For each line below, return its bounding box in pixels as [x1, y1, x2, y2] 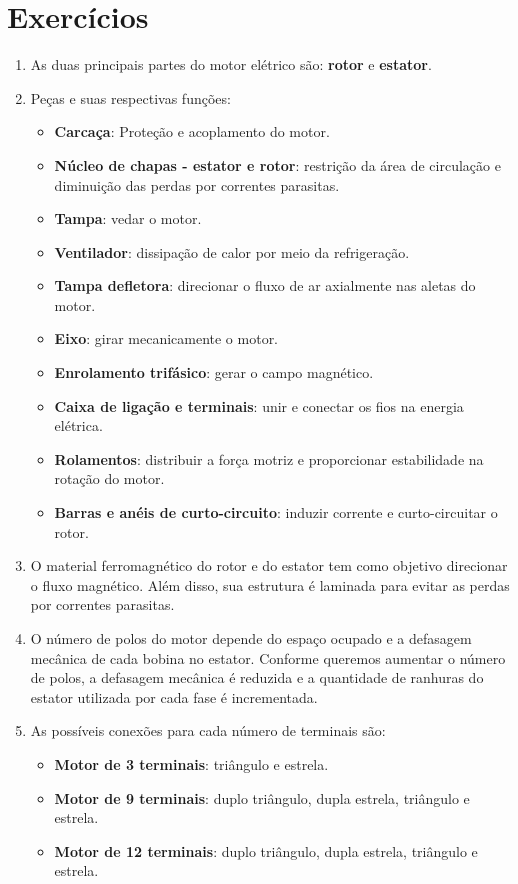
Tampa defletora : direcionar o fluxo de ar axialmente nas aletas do [54, 275, 476, 296]
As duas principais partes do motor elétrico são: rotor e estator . [30, 54, 432, 75]
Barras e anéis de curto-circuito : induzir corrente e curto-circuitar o [54, 502, 498, 523]
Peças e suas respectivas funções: [30, 87, 231, 108]
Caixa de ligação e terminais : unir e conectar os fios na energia [54, 395, 464, 416]
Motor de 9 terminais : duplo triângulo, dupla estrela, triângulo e [54, 787, 470, 808]
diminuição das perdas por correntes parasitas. [54, 174, 340, 195]
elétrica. [54, 415, 103, 436]
